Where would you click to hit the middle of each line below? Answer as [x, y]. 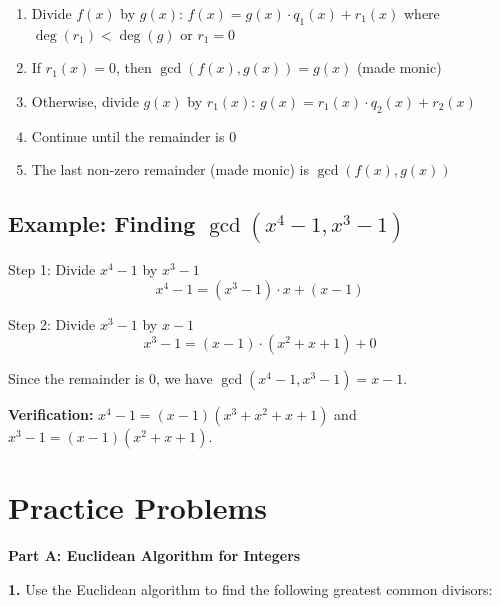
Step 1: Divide [52, 269]
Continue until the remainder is [128, 135]
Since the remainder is [76, 378]
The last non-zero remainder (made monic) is [170, 169]
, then [133, 67]
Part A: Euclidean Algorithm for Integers [154, 555]
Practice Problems [137, 507]
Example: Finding [102, 223]
